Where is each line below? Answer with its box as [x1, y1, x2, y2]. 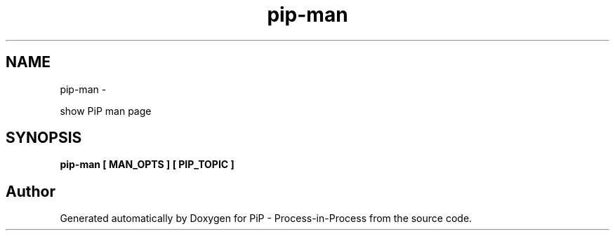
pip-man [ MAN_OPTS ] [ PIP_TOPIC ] [60, 158, 234, 171]
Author [6, 182, 55, 200]
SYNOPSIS [6, 129, 82, 147]
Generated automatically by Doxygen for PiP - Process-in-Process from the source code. [60, 212, 472, 225]
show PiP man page [60, 104, 152, 117]
